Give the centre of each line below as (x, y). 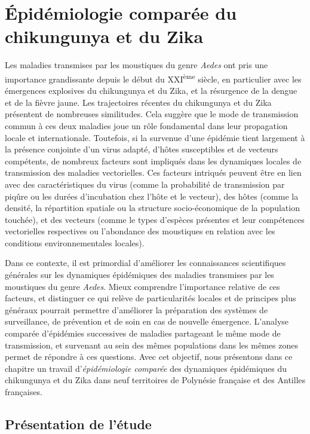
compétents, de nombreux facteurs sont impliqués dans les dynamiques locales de (153, 161)
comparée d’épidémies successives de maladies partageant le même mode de (143, 333)
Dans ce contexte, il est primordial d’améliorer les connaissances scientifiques (145, 263)
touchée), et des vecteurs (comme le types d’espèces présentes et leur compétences (155, 219)
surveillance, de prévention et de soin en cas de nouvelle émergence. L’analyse (147, 321)
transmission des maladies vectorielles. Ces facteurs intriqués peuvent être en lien (153, 172)
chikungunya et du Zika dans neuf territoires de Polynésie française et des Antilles (155, 380)
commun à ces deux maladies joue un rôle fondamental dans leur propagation (146, 125)
